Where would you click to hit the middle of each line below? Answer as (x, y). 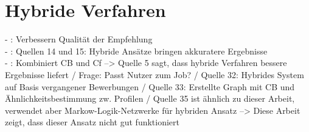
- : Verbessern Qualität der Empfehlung (79, 39)
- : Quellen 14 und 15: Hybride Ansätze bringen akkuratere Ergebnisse (136, 51)
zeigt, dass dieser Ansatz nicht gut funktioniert (92, 122)
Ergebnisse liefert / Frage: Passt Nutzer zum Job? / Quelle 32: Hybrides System (154, 74)
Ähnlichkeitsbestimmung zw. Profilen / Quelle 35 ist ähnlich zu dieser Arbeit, (150, 98)
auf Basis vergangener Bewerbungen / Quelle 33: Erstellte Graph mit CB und (150, 86)
